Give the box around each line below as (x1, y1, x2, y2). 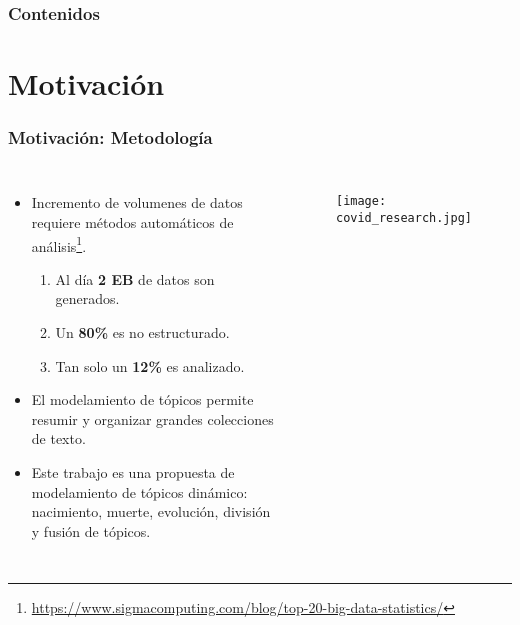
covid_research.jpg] (335, 211, 473, 226)
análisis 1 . (31, 232, 87, 256)
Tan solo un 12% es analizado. (55, 355, 245, 376)
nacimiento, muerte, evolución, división (31, 501, 271, 522)
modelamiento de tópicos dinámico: (31, 481, 248, 502)
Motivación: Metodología (8, 125, 213, 150)
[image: (335, 194, 387, 209)
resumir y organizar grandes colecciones (31, 408, 274, 429)
